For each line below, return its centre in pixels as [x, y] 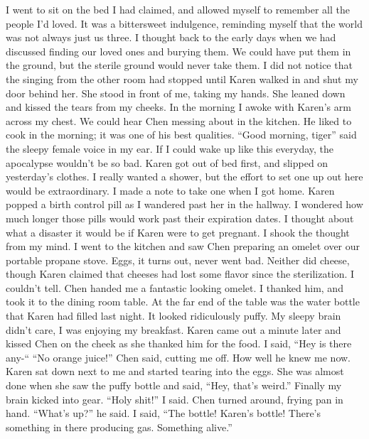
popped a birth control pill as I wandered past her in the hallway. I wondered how [184, 204]
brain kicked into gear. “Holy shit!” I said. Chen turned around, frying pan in [175, 399]
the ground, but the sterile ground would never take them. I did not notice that [179, 65]
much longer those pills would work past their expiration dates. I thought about [180, 218]
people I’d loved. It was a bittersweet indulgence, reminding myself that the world [184, 23]
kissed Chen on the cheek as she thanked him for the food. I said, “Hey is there [179, 343]
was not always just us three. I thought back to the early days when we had [171, 37]
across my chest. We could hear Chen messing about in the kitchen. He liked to [179, 120]
